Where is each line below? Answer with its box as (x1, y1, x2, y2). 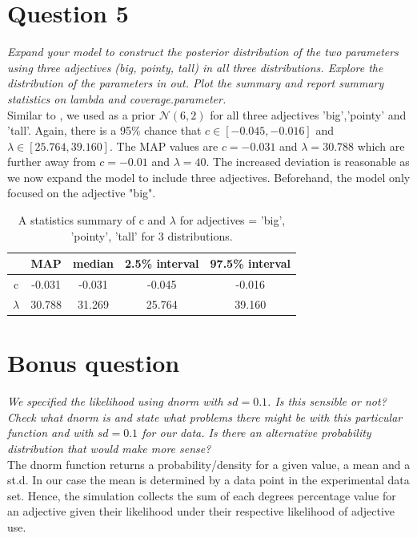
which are (357, 137, 405, 154)
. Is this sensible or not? (267, 393, 387, 410)
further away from (7, 153, 96, 170)
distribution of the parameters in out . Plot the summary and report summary (7, 75, 384, 91)
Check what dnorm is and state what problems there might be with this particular (7, 408, 403, 425)
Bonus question (7, 346, 180, 379)
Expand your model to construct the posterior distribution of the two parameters (7, 43, 399, 60)
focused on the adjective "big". (7, 184, 156, 201)
